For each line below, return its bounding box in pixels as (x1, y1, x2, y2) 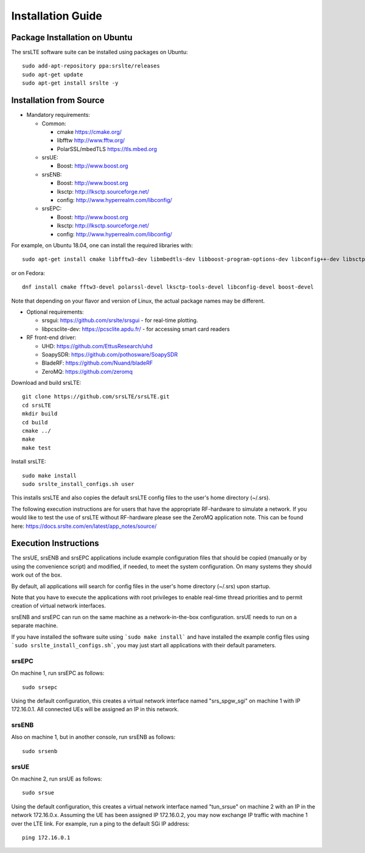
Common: (41, 119, 66, 127)
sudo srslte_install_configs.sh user (22, 480, 135, 487)
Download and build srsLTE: (11, 379, 82, 387)
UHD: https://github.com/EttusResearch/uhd (41, 342, 153, 349)
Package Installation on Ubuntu (11, 32, 133, 43)
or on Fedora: (11, 269, 46, 276)
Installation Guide (11, 9, 103, 23)
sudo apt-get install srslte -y (22, 80, 119, 86)
